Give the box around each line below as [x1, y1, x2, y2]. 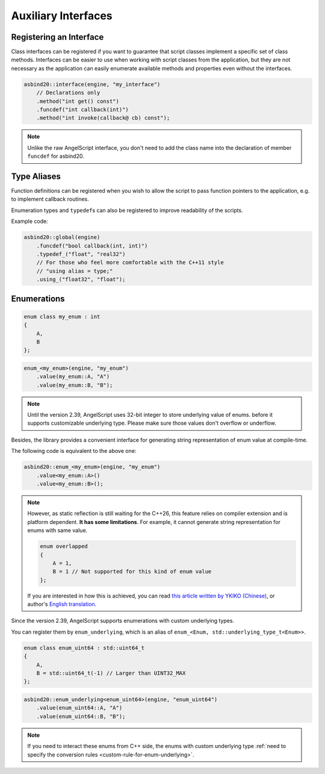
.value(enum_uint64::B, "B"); [36, 713, 126, 720]
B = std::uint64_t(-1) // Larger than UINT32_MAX [36, 670, 186, 677]
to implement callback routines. [11, 196, 90, 203]
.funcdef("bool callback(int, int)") [36, 242, 148, 249]
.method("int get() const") [36, 98, 120, 105]
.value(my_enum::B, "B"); [36, 381, 113, 389]
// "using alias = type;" [36, 267, 113, 274]
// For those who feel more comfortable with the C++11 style [36, 259, 224, 266]
